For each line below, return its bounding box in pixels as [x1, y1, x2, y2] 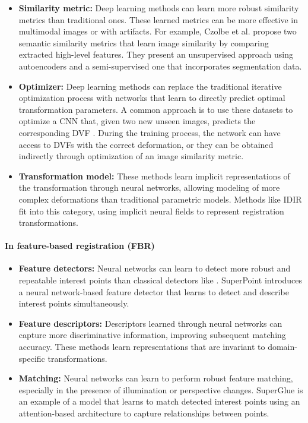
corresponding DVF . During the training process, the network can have [18, 126, 281, 138]
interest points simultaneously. [18, 297, 129, 310]
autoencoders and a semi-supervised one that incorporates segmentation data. [18, 59, 302, 72]
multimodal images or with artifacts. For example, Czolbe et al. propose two [18, 25, 297, 37]
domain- [268, 340, 297, 353]
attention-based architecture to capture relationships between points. [18, 407, 269, 419]
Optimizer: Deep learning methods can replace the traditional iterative [18, 80, 282, 92]
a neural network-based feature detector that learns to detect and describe [18, 285, 289, 298]
